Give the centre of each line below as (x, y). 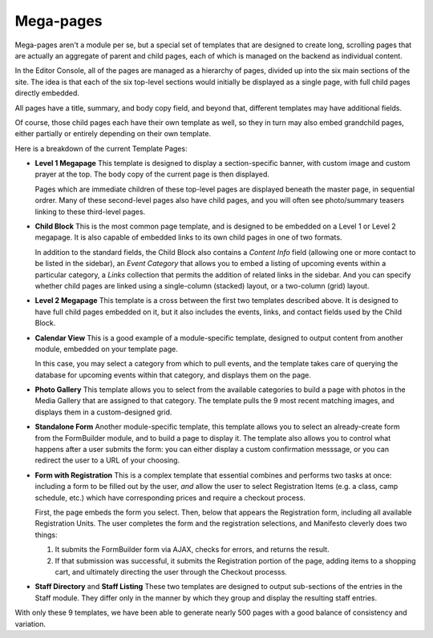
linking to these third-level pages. (90, 212)
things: (46, 535)
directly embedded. (47, 93)
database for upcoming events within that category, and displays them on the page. (173, 375)
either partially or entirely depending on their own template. (113, 134)
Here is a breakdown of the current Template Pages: (101, 148)
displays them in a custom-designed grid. (103, 412)
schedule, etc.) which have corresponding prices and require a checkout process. (170, 498)
